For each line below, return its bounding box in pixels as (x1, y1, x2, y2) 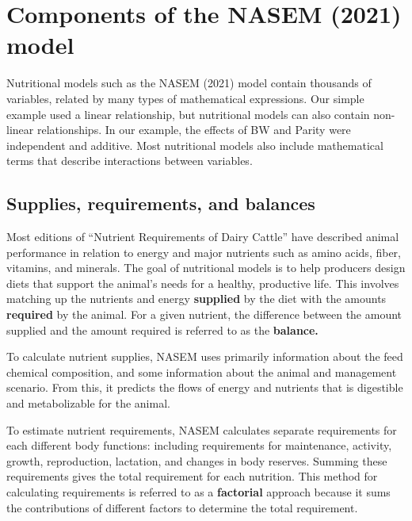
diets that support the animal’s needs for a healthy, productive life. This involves (6, 274, 399, 291)
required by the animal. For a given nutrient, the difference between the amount (6, 306, 402, 323)
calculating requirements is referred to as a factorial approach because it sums (6, 483, 391, 500)
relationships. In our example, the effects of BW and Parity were (36, 121, 351, 138)
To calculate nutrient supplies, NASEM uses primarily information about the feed (6, 348, 403, 365)
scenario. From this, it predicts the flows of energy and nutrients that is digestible (6, 379, 403, 396)
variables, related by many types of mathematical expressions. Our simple (6, 90, 364, 106)
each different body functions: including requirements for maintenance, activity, (6, 437, 392, 454)
